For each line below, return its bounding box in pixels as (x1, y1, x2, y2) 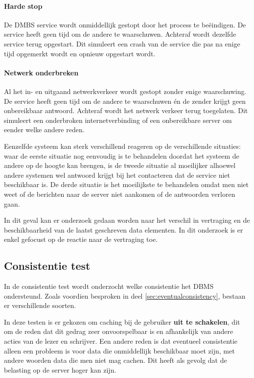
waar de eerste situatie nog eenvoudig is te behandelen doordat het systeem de (4, 150, 239, 161)
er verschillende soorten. (4, 300, 76, 310)
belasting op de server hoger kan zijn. (4, 364, 116, 375)
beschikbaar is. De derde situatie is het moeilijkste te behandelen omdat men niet (4, 179, 249, 189)
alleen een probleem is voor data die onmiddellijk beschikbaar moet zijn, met (4, 345, 235, 355)
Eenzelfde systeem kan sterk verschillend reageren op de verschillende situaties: (4, 141, 241, 151)
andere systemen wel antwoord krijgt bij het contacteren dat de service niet (4, 169, 230, 180)
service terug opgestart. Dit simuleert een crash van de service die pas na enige (4, 38, 240, 48)
